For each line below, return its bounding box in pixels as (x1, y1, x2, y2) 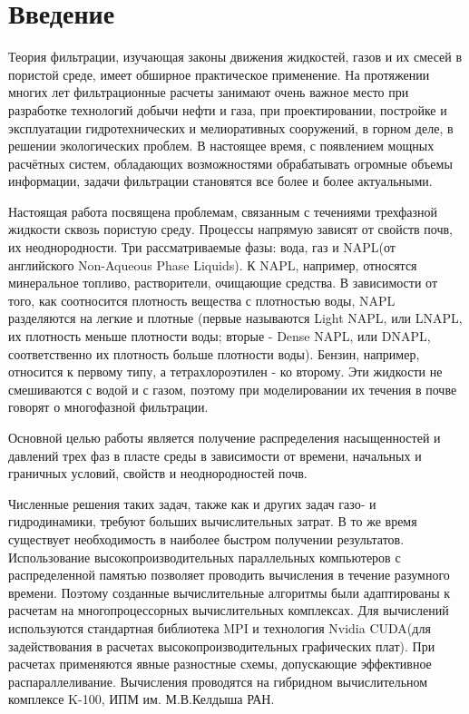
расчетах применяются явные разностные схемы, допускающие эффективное (8, 654, 432, 673)
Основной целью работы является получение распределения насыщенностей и (8, 428, 441, 446)
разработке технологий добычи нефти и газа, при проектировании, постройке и (8, 100, 447, 119)
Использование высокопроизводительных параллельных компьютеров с (8, 547, 401, 566)
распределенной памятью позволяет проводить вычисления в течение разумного (8, 565, 450, 584)
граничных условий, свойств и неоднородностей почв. (8, 464, 308, 483)
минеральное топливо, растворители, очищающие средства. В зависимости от (8, 273, 438, 292)
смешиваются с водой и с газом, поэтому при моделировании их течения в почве (8, 379, 457, 398)
